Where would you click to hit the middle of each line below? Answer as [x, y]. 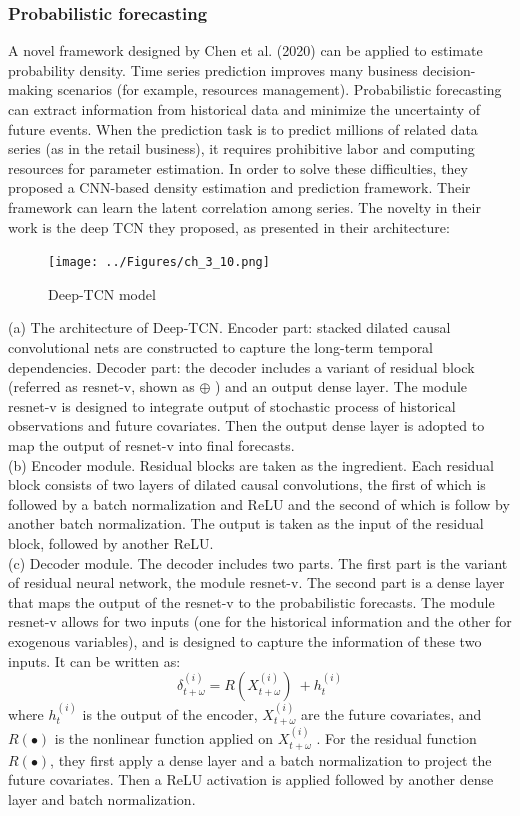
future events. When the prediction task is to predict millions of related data [243, 128]
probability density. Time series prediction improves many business [213, 69]
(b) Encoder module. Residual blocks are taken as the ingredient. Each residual [251, 464]
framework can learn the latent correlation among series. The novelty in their [244, 206]
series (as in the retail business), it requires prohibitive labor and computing [241, 148]
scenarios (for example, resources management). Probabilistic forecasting [279, 89]
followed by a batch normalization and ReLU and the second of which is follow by [259, 503]
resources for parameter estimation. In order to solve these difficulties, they [238, 167]
